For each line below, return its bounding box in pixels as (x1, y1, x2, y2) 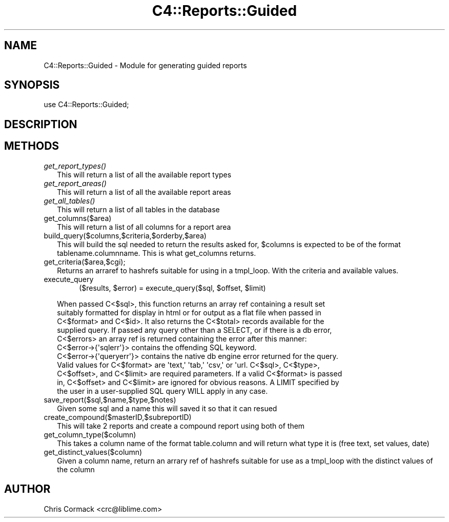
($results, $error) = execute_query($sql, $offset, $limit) (79, 283, 266, 292)
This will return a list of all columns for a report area (57, 222, 231, 231)
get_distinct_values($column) (44, 447, 142, 456)
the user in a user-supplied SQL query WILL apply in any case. (57, 386, 268, 395)
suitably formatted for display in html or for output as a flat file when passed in (57, 308, 321, 317)
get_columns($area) (44, 213, 112, 223)
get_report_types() (44, 161, 107, 170)
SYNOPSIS (4, 78, 60, 92)
